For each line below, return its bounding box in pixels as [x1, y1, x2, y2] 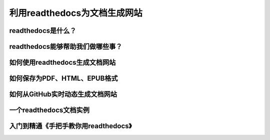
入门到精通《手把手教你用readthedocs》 [9, 122, 132, 131]
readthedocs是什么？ [9, 26, 77, 35]
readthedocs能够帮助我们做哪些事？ [9, 42, 122, 51]
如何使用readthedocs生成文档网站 [9, 58, 116, 67]
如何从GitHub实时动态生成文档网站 [9, 90, 117, 99]
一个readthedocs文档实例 [9, 106, 90, 115]
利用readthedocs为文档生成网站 [9, 7, 142, 18]
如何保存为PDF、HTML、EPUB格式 [9, 74, 118, 83]
